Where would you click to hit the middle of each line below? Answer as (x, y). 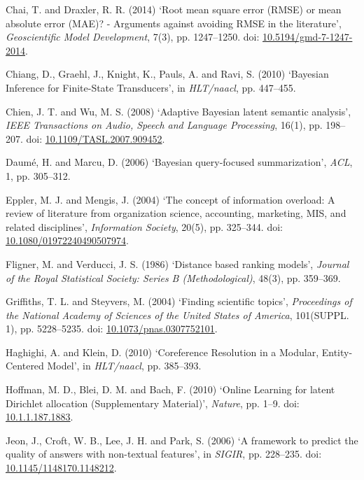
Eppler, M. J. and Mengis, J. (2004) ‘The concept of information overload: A (170, 199)
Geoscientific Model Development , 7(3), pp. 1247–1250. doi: (133, 37)
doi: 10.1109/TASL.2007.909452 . (96, 138)
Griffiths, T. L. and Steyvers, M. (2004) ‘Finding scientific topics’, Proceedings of (179, 301)
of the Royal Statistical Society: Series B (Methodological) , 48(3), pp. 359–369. (173, 277)
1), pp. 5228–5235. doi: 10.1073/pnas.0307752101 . (112, 329)
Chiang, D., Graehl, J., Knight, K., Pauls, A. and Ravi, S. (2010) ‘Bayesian (167, 74)
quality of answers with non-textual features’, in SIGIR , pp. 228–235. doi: (164, 454)
